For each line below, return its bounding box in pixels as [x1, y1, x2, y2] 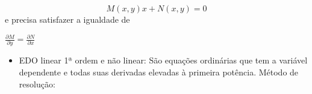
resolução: [19, 77, 55, 90]
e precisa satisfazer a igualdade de [5, 13, 130, 25]
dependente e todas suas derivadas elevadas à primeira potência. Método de [19, 66, 299, 78]
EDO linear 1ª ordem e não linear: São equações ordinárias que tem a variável [19, 54, 308, 66]
